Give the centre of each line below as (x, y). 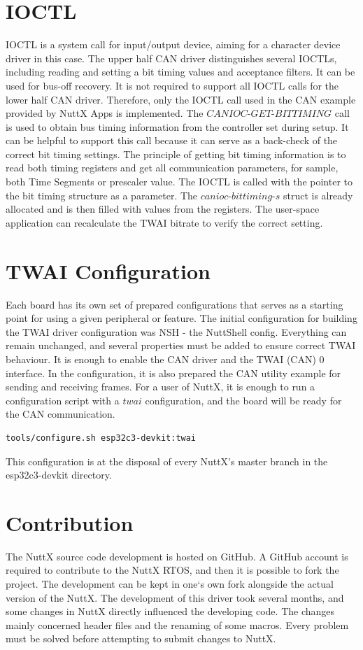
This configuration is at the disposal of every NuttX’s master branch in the (167, 461)
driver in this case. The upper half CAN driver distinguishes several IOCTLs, (171, 58)
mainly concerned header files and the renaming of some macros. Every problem (177, 624)
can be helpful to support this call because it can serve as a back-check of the (172, 140)
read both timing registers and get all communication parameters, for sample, (172, 168)
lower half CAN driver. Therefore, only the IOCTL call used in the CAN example (181, 99)
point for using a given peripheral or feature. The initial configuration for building (181, 318)
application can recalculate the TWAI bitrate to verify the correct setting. (164, 222)
